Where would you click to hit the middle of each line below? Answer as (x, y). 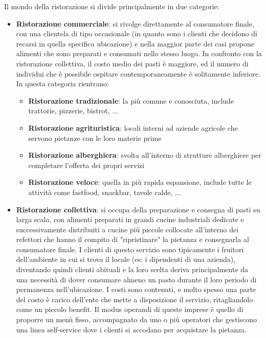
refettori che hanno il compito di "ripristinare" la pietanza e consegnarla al (132, 239)
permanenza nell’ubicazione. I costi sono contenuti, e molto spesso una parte (136, 289)
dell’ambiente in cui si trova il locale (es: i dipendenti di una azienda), (126, 259)
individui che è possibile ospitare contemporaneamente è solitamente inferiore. (138, 73)
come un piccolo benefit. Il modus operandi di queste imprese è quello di (130, 309)
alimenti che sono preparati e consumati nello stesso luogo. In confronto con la (139, 53)
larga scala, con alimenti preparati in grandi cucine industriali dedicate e (130, 219)
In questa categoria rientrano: (62, 83)
